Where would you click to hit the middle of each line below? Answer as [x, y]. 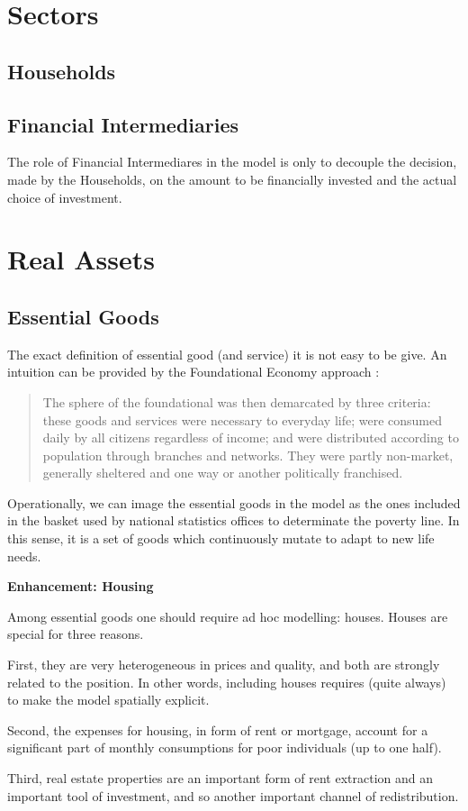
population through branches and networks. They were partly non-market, [248, 455]
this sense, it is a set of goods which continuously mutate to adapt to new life [221, 538]
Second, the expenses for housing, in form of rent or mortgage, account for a [218, 729]
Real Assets [81, 259]
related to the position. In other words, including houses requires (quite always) [227, 682]
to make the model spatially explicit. [108, 700]
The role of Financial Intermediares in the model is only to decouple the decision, [232, 162]
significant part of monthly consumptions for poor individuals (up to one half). [225, 747]
